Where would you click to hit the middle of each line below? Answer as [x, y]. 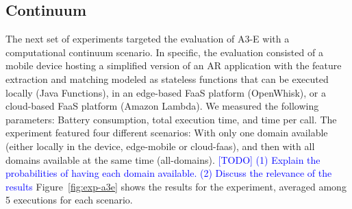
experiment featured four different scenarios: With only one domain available [167, 133]
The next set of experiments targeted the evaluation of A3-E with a [148, 39]
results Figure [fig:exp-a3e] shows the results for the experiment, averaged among [176, 186]
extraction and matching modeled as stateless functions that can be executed [167, 78]
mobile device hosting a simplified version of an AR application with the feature [174, 65]
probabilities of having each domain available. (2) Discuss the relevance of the [169, 173]
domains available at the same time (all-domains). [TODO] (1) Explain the [163, 159]
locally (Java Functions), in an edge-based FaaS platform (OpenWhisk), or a [166, 92]
